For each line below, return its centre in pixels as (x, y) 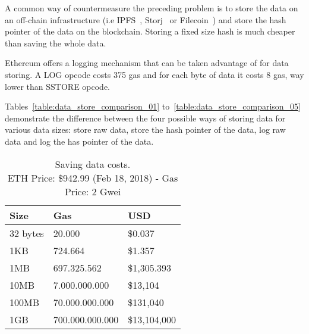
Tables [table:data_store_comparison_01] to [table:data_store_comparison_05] (153, 106)
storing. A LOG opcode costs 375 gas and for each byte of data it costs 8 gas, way (154, 74)
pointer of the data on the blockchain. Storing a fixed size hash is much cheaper (150, 31)
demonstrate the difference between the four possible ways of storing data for (145, 118)
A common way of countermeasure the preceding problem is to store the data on (152, 8)
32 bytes (27, 233)
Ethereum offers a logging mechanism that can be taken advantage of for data (147, 63)
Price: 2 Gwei (93, 191)
